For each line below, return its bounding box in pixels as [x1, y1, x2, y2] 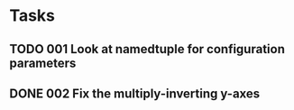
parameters [9, 55, 77, 70]
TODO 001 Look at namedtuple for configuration [9, 41, 286, 57]
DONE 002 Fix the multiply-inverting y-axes [9, 86, 261, 101]
